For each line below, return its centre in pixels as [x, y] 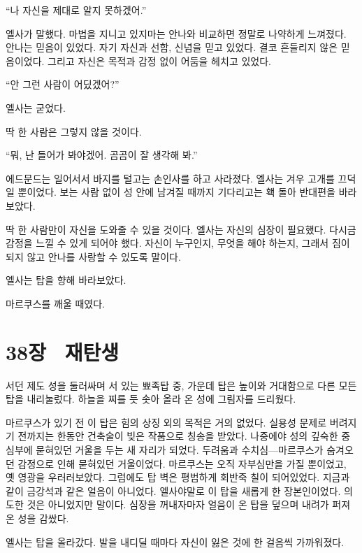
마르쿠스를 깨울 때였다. [56, 303]
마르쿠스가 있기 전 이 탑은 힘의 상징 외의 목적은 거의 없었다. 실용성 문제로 [166, 422]
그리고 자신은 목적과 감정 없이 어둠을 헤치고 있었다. [159, 60]
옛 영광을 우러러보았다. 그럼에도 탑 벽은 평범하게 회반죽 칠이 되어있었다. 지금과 [178, 477]
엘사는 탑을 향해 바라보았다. [66, 280]
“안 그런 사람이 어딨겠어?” [63, 84]
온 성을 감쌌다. [37, 518]
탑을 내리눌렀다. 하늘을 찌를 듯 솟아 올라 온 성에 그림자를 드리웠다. [151, 399]
